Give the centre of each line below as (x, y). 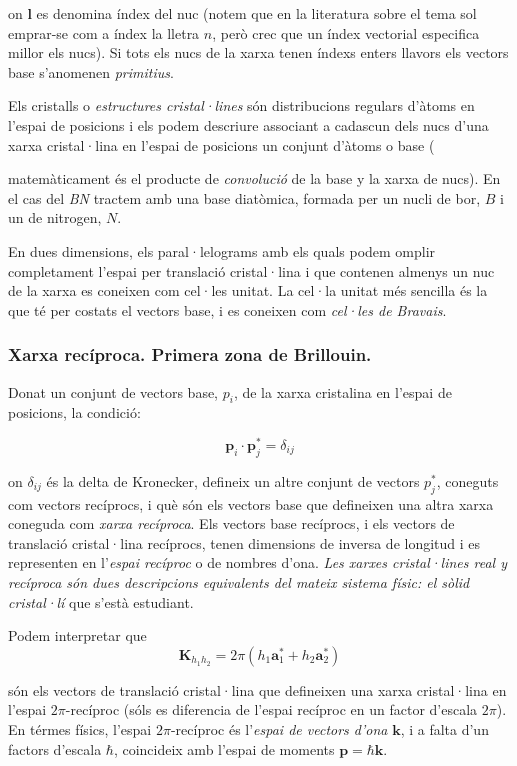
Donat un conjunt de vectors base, (113, 391)
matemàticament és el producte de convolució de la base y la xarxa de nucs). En (254, 178)
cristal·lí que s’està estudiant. (101, 601)
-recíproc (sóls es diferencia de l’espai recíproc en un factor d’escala (271, 709)
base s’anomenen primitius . (91, 71)
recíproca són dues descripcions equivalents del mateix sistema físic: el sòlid (239, 581)
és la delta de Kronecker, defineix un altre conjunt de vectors (233, 480)
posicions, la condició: (74, 412)
